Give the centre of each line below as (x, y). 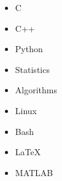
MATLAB (34, 172)
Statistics (32, 69)
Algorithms (36, 90)
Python (29, 49)
